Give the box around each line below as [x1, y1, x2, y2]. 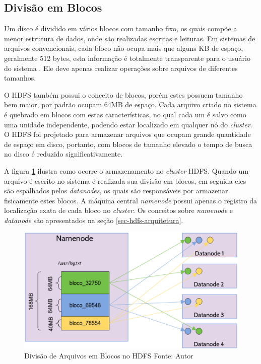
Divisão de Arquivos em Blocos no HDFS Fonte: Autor [24, 350, 193, 361]
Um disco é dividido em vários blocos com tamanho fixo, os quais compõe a [4, 23, 237, 34]
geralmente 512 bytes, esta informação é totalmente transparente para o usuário [4, 52, 250, 63]
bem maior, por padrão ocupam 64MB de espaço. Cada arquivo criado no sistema [4, 99, 256, 110]
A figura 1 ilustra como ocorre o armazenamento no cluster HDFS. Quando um [4, 165, 249, 176]
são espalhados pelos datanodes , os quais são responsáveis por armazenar [4, 185, 228, 196]
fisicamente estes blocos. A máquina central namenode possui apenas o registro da [4, 195, 257, 205]
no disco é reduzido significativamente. [4, 149, 123, 159]
